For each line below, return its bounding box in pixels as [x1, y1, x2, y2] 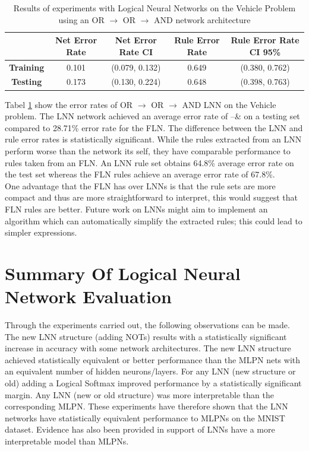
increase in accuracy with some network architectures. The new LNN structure [5, 342, 291, 354]
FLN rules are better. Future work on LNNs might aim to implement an [5, 202, 268, 215]
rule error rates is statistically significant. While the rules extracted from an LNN [5, 133, 302, 145]
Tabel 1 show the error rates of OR [5, 98, 133, 110]
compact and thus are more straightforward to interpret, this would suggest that [5, 191, 298, 204]
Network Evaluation [5, 284, 172, 309]
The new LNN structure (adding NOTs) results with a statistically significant [5, 330, 287, 342]
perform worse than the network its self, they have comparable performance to [5, 144, 291, 157]
